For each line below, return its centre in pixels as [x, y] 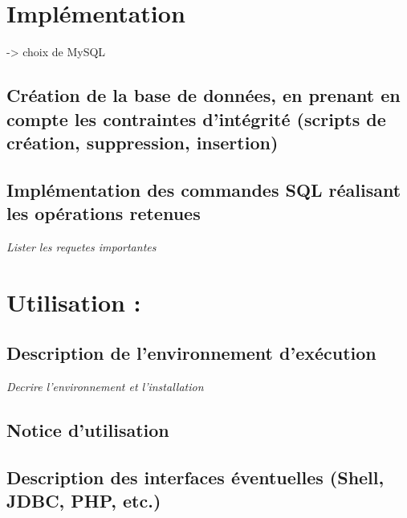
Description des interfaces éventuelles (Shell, [195, 477]
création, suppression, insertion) [142, 142]
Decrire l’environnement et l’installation [105, 387]
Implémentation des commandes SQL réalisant [204, 189]
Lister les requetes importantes [81, 246]
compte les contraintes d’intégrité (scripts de [196, 118]
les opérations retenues [104, 213]
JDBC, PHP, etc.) [84, 501]
